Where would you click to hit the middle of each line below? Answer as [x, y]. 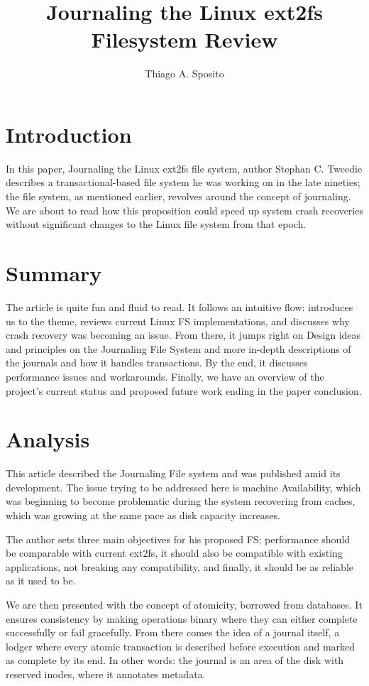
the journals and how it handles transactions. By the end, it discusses [157, 363]
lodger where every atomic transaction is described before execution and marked [181, 646]
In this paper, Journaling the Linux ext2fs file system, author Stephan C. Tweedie [184, 168]
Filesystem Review [184, 39]
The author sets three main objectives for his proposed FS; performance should [178, 539]
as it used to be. [41, 581]
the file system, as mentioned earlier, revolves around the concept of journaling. [178, 196]
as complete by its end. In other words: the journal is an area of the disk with [175, 660]
